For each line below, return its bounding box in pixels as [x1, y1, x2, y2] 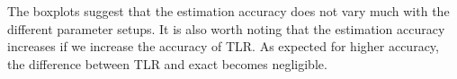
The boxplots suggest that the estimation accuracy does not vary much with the [7, 2, 450, 20]
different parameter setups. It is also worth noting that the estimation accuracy [7, 19, 445, 38]
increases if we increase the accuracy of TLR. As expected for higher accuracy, [7, 37, 439, 56]
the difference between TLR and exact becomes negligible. [7, 54, 327, 73]
